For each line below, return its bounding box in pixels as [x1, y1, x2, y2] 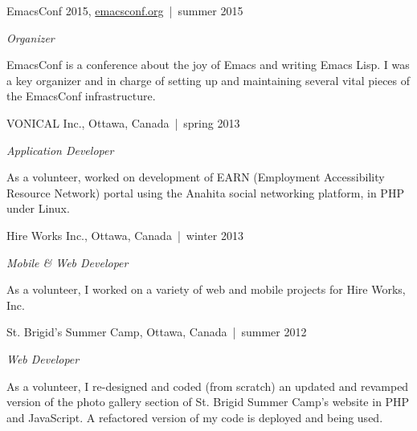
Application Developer [6, 141, 114, 158]
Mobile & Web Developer [6, 254, 129, 270]
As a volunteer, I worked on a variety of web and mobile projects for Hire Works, [6, 281, 406, 298]
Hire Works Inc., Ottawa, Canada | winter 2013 [6, 226, 243, 243]
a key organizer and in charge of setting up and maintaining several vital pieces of [6, 71, 411, 88]
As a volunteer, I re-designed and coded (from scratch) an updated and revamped [6, 377, 409, 394]
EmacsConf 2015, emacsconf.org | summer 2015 [6, 2, 243, 18]
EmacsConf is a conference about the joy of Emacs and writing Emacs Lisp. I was [6, 56, 410, 73]
